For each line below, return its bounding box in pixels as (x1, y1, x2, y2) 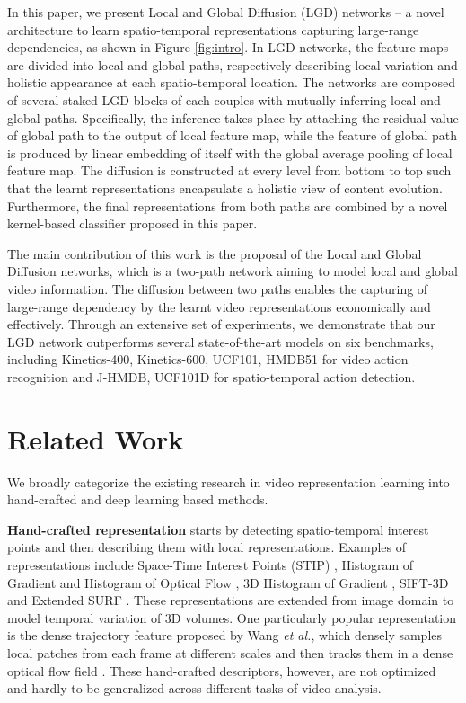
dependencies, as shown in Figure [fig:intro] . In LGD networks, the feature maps (7, 38, 449, 57)
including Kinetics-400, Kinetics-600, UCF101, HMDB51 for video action (7, 350, 409, 369)
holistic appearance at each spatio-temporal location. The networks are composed (7, 73, 455, 92)
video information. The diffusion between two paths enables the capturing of (7, 279, 428, 298)
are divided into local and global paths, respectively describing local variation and (7, 55, 458, 74)
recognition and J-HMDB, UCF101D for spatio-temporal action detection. (7, 367, 416, 386)
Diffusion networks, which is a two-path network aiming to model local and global (7, 262, 458, 280)
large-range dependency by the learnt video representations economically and (7, 297, 431, 316)
